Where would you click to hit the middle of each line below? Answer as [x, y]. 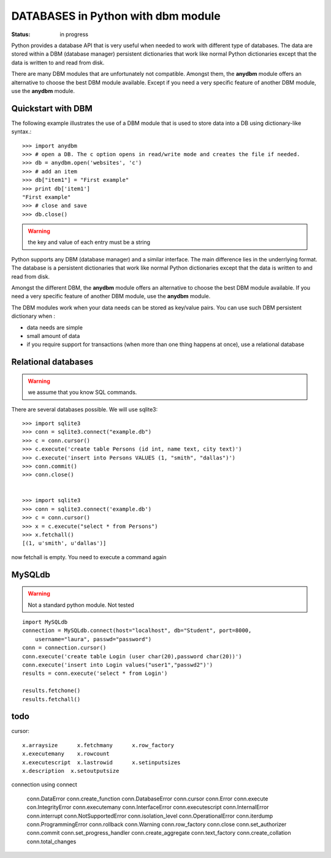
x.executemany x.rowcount [66, 754]
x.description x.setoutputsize [71, 771]
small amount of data [53, 336]
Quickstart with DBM [52, 108]
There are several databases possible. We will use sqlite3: [85, 409]
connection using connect [44, 785]
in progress [74, 34]
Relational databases [52, 362]
